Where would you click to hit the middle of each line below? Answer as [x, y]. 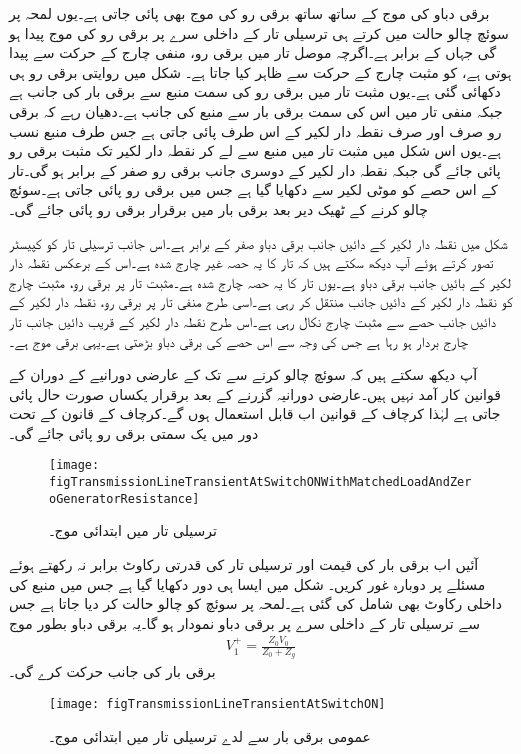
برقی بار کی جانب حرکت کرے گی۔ [112, 671]
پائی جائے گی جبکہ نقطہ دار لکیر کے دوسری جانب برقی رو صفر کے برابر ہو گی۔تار [255, 169]
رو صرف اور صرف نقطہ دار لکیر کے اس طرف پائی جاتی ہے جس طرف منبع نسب [255, 130]
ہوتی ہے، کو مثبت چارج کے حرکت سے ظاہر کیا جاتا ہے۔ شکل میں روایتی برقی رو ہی [260, 71]
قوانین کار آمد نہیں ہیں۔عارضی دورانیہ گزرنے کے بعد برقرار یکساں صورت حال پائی [255, 393]
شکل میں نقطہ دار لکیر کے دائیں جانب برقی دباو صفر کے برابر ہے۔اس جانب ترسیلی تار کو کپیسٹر [258, 242]
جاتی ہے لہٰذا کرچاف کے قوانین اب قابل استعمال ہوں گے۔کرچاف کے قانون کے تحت [255, 413]
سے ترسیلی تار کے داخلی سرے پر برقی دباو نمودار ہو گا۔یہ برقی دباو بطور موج [244, 622]
